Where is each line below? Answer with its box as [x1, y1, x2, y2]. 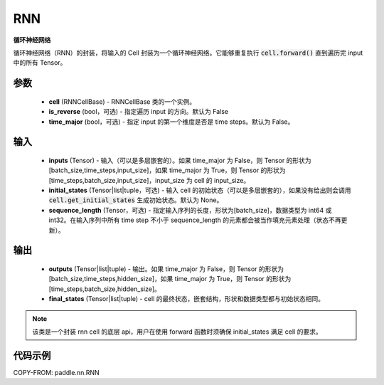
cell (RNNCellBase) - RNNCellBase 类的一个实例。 [48, 97, 196, 106]
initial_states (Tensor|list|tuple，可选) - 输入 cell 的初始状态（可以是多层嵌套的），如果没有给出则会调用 [48, 186, 351, 195]
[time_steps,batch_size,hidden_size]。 [48, 285, 161, 293]
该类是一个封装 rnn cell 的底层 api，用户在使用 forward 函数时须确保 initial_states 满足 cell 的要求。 [32, 327, 323, 336]
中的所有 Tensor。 [13, 58, 67, 67]
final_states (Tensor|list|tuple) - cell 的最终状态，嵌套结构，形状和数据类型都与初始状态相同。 [48, 295, 325, 303]
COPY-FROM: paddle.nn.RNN [13, 368, 100, 376]
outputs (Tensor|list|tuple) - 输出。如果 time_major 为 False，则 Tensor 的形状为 [48, 265, 284, 273]
